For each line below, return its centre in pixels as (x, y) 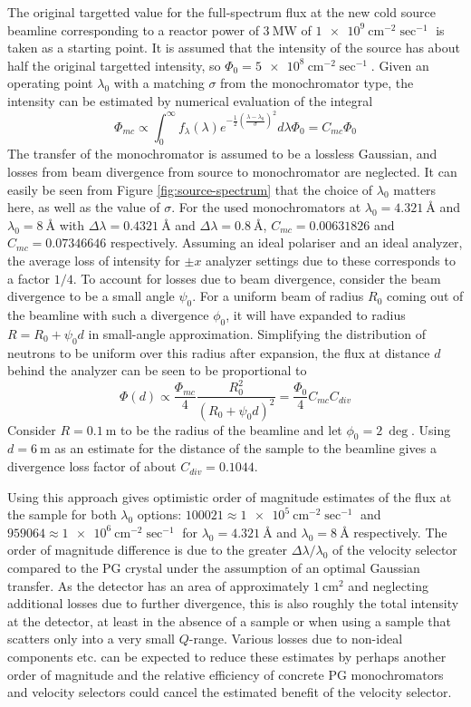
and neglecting (388, 585)
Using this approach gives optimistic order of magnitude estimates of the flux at (230, 496)
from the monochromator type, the (317, 83)
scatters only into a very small (91, 639)
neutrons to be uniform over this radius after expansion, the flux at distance (219, 352)
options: (159, 514)
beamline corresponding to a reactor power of (133, 29)
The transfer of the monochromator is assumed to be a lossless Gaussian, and (222, 154)
